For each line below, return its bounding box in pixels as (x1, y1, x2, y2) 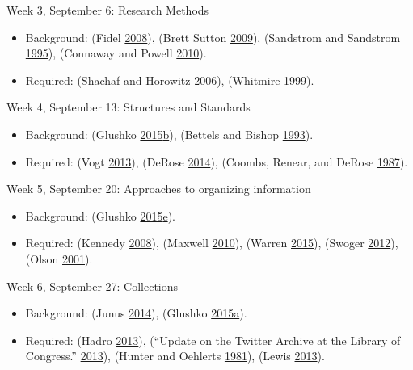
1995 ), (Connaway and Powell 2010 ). (25, 44, 207, 61)
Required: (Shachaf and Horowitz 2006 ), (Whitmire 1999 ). (25, 71, 314, 88)
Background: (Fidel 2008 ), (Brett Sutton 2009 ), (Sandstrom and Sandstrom (25, 28, 401, 45)
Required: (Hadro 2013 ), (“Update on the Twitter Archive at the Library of (25, 331, 401, 348)
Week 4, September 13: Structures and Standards (6, 99, 251, 116)
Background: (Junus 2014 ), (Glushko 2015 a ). (25, 305, 247, 322)
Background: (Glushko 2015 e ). (25, 207, 175, 224)
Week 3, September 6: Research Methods (6, 2, 209, 18)
